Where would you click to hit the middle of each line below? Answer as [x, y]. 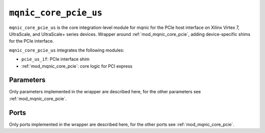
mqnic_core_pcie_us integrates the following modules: [67, 50]
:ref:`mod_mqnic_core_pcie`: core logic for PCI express [77, 66]
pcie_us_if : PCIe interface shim [55, 59]
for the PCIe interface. [31, 41]
